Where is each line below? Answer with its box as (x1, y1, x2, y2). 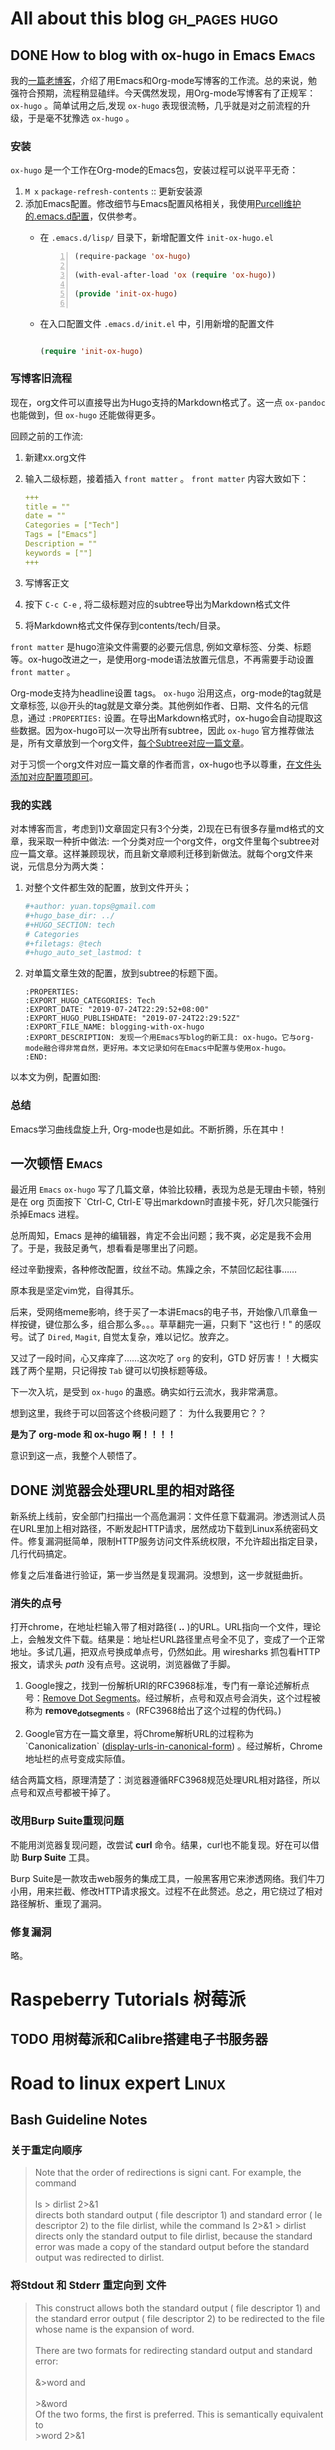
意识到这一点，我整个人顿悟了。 (10, 1450, 142, 1462)
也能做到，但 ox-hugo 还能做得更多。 (10, 408, 161, 421)
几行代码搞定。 (10, 1548, 72, 1560)
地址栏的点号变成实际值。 (24, 1753, 131, 1765)
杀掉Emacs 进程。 (10, 1208, 85, 1221)
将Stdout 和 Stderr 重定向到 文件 (10, 2278, 167, 2292)
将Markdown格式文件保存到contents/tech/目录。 (24, 619, 226, 631)
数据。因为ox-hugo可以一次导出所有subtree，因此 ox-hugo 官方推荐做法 (18, 724, 315, 736)
